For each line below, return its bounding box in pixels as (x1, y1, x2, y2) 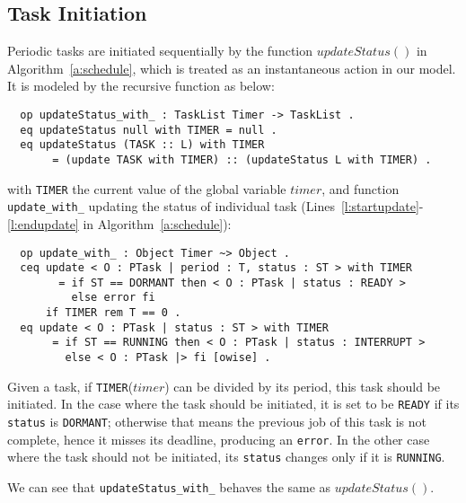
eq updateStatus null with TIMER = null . (20, 123, 277, 137)
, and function (321, 179, 400, 198)
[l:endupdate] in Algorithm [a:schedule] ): (7, 214, 232, 233)
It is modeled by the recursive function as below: (7, 76, 275, 95)
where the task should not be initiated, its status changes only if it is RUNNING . (7, 447, 445, 466)
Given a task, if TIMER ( (7, 376, 134, 395)
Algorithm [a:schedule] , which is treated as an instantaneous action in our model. (7, 58, 456, 77)
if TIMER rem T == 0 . (45, 306, 181, 320)
